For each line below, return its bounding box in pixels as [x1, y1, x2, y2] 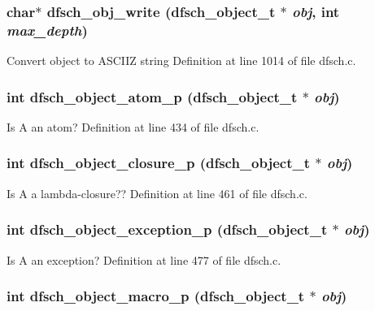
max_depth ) [7, 19, 88, 40]
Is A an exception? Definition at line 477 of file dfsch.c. [7, 251, 281, 268]
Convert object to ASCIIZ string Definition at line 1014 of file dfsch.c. [7, 52, 356, 69]
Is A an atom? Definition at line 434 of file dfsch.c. [7, 118, 259, 135]
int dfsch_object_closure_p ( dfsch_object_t [7, 153, 311, 173]
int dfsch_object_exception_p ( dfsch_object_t [7, 219, 328, 240]
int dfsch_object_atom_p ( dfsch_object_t [7, 86, 298, 106]
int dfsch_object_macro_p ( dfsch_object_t [7, 286, 305, 306]
